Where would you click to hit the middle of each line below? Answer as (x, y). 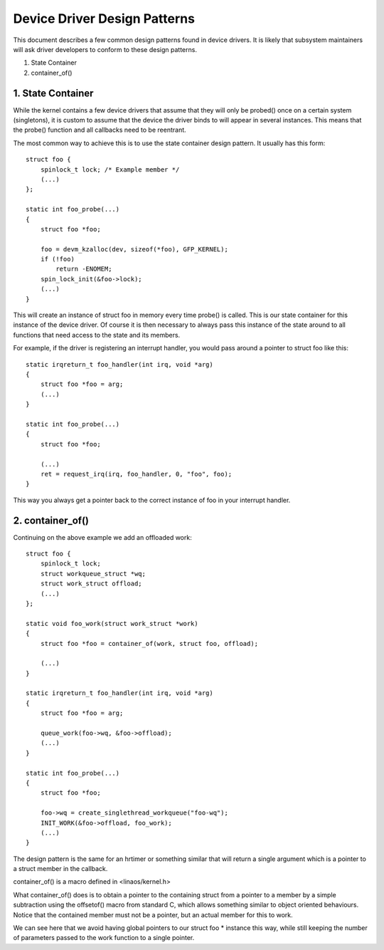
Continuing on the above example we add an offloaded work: (102, 537)
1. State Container (53, 93)
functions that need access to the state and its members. (97, 335)
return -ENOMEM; (84, 269)
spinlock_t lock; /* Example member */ (110, 169)
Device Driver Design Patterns (104, 19)
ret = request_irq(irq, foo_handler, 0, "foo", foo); (136, 474)
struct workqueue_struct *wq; (93, 574)
